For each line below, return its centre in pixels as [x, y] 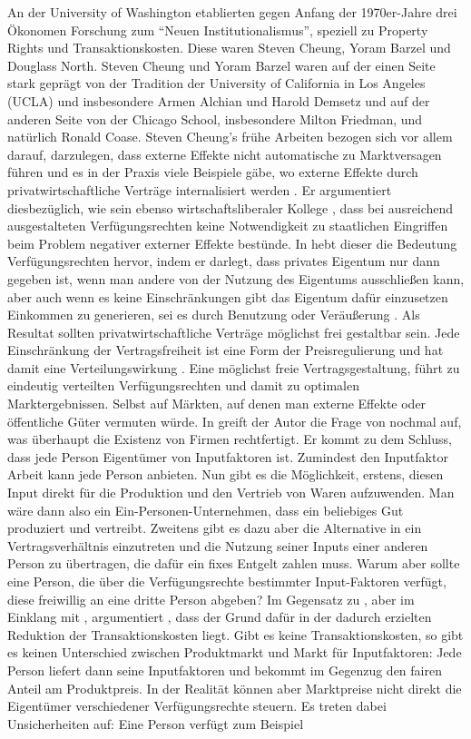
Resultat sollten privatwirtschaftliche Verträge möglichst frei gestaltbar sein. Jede [234, 332]
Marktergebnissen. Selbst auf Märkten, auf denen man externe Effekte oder [217, 404]
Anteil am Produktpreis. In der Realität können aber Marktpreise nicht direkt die [235, 688]
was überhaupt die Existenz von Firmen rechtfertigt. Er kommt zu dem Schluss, [230, 439]
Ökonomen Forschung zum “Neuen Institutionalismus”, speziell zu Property [218, 30]
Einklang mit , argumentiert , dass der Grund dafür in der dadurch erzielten [220, 617]
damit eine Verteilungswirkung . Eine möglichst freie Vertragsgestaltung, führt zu [234, 367]
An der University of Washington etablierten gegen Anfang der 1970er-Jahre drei [232, 12]
